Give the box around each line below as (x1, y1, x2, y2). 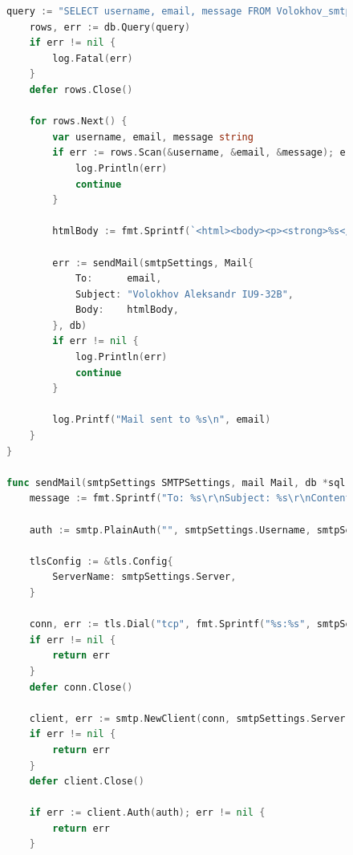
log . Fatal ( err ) (52, 52, 133, 64)
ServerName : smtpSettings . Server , (52, 571, 237, 583)
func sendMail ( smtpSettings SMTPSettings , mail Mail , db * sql (6, 476, 346, 488)
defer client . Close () (29, 776, 144, 788)
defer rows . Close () (29, 83, 133, 95)
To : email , (75, 273, 162, 285)
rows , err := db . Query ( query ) (29, 21, 191, 33)
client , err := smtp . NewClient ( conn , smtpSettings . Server (29, 712, 346, 724)
